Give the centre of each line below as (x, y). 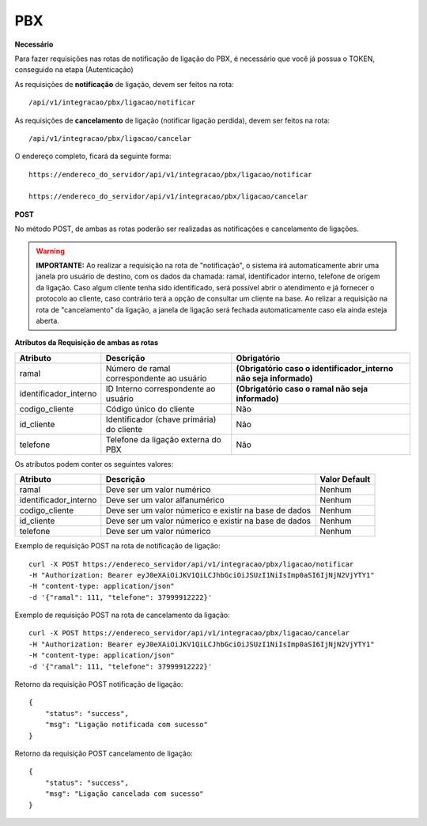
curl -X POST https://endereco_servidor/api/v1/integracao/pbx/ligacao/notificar (191, 564)
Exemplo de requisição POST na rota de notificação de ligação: (117, 546)
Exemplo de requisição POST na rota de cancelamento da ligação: (123, 615)
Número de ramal (138, 368)
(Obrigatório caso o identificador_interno (315, 368)
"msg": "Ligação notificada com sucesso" (127, 725)
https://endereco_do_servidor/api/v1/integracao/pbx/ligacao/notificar (170, 174)
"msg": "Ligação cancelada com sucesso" (125, 794)
